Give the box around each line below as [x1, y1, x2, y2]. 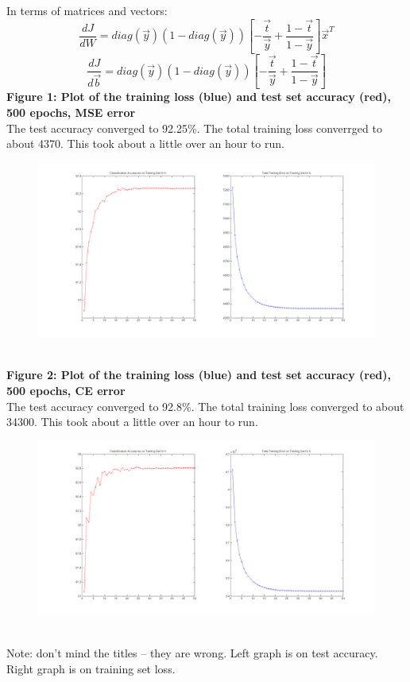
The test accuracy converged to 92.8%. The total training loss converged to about [6, 397, 404, 414]
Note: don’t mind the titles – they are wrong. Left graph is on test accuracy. [6, 645, 378, 661]
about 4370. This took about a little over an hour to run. [6, 135, 284, 152]
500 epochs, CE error [6, 382, 126, 398]
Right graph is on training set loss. [6, 660, 176, 676]
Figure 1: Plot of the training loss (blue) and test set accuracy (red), [6, 88, 391, 105]
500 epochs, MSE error [6, 103, 136, 120]
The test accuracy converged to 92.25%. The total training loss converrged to [6, 119, 382, 136]
